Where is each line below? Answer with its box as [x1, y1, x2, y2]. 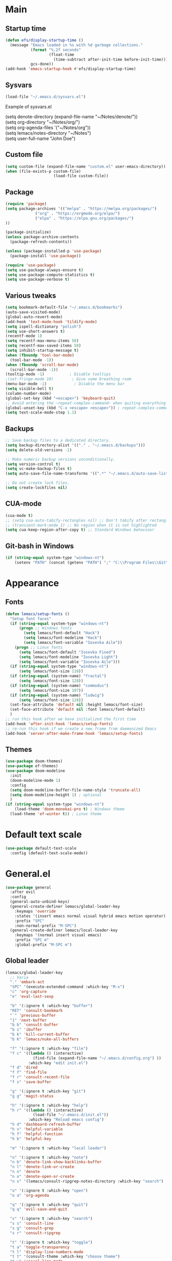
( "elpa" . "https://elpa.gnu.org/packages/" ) [35, 215, 134, 221]
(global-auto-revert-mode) [5, 314, 63, 319]
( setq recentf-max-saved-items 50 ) [5, 343, 81, 348]
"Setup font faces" [10, 616, 52, 621]
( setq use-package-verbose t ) [5, 277, 70, 282]
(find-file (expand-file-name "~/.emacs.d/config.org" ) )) [32, 1055, 161, 1060]
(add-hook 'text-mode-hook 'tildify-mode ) [5, 319, 97, 325]
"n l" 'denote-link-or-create [10, 1164, 74, 1169]
